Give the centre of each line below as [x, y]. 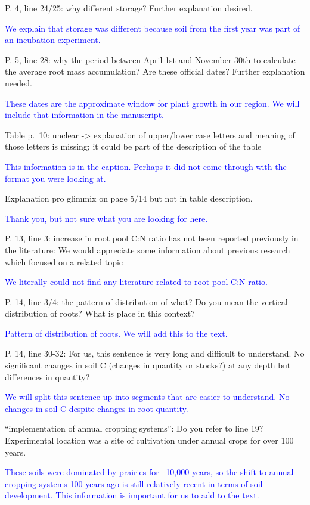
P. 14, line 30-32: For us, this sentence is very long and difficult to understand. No [155, 353]
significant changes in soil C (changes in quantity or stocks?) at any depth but [148, 365]
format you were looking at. [55, 178]
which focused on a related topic [64, 261]
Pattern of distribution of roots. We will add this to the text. [116, 333]
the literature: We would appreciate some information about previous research [148, 250]
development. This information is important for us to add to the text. [132, 495]
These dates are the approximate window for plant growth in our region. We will [152, 103]
